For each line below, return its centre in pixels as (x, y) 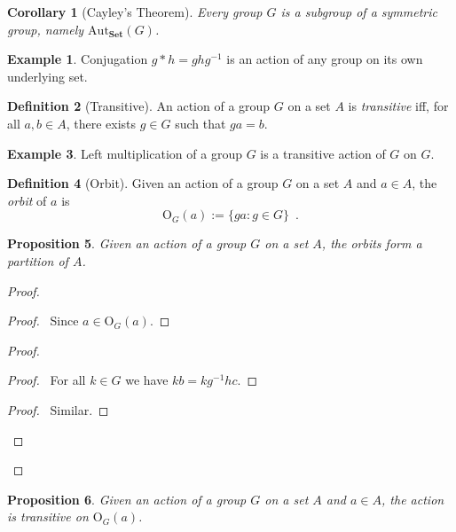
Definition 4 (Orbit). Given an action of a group (143, 183)
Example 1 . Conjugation (78, 59)
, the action (413, 499)
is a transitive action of (323, 153)
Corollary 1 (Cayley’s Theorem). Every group (135, 12)
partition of (38, 260)
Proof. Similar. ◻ (58, 409)
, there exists (101, 123)
